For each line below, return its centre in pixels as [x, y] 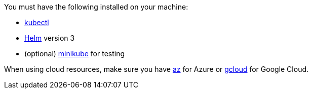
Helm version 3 [50, 38]
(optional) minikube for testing [75, 54]
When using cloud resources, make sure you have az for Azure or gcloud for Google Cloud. [157, 69]
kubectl [37, 22]
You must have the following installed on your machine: [96, 7]
